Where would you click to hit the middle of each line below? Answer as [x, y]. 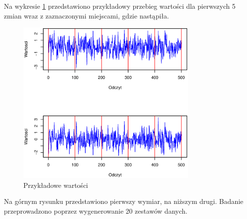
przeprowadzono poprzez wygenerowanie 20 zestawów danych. [96, 211]
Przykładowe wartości [56, 185]
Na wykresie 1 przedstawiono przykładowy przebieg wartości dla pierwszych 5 [120, 6]
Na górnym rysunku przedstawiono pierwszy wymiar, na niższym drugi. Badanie [124, 201]
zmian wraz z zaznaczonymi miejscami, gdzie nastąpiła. [87, 15]
